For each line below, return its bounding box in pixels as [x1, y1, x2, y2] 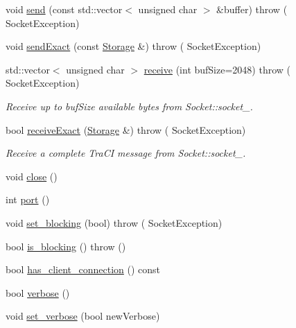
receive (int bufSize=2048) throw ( [143, 62, 290, 76]
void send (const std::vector [6, 2, 123, 16]
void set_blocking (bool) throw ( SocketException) [6, 215, 223, 230]
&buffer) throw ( [216, 2, 288, 16]
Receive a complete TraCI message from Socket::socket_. [6, 146, 246, 160]
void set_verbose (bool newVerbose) [6, 309, 160, 323]
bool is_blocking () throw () [6, 239, 126, 253]
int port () [6, 192, 50, 207]
